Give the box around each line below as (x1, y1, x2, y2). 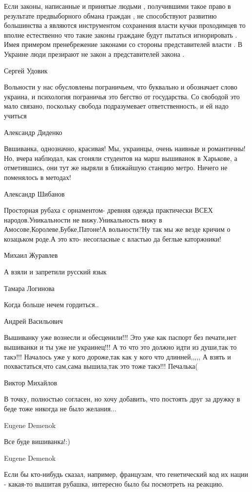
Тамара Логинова (4, 283, 55, 293)
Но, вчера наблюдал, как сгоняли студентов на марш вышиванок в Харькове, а (4, 153, 237, 163)
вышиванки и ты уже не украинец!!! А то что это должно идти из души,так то (4, 342, 237, 352)
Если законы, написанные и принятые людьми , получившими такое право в (4, 1, 231, 11)
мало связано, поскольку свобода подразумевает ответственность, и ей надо (4, 101, 229, 111)
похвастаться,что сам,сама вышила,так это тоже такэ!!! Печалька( (4, 361, 198, 371)
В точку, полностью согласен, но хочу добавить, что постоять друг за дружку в (4, 394, 240, 404)
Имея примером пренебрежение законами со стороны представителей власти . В (4, 39, 243, 49)
